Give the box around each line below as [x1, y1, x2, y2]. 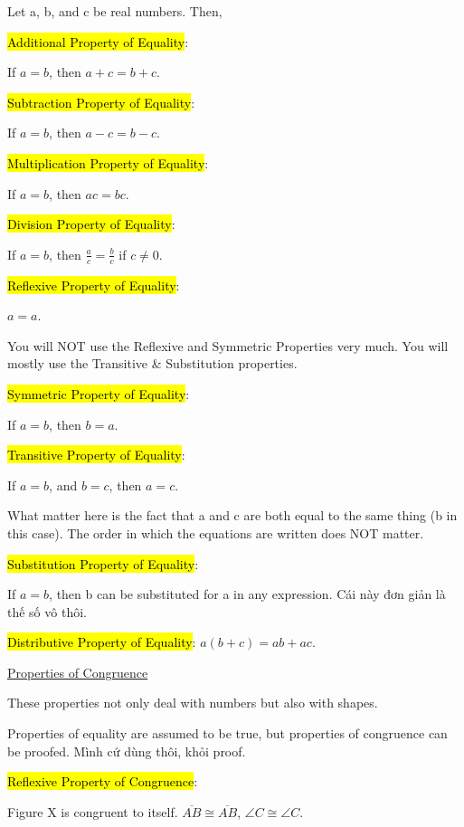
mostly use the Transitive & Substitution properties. [7, 354, 298, 373]
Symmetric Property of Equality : [7, 384, 190, 403]
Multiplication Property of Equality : [7, 153, 209, 172]
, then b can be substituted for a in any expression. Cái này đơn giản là [49, 585, 446, 604]
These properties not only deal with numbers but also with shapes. [7, 693, 378, 712]
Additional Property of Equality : [7, 32, 189, 51]
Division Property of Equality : [7, 214, 175, 233]
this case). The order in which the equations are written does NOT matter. [7, 523, 424, 542]
